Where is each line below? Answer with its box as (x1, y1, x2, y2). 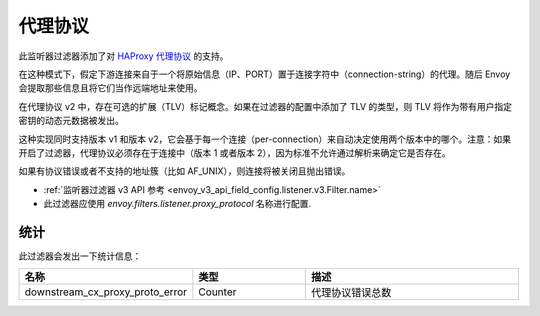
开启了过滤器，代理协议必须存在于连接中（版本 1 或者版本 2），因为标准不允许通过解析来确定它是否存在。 (18, 146, 452, 159)
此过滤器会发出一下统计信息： (18, 250, 142, 262)
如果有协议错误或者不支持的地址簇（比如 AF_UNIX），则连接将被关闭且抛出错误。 (18, 165, 351, 177)
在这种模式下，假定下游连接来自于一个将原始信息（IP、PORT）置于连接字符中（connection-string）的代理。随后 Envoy (18, 68, 511, 80)
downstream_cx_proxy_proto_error (24, 285, 188, 299)
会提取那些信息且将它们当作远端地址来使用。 (18, 82, 203, 94)
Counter (198, 285, 237, 299)
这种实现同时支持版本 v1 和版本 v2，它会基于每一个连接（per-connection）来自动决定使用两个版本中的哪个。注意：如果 (18, 133, 512, 145)
